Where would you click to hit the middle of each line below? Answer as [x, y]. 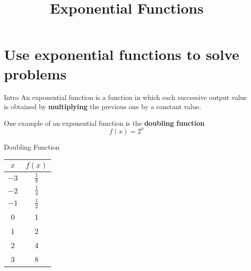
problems [35, 73]
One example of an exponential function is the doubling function [104, 123]
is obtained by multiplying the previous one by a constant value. [103, 106]
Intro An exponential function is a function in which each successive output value [125, 97]
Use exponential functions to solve [122, 54]
